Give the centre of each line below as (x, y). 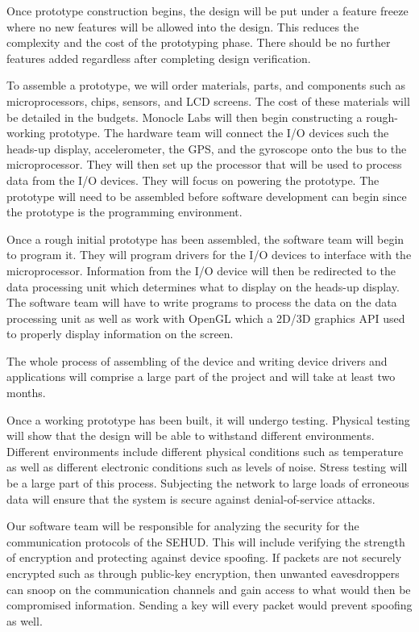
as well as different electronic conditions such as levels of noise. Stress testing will (207, 467)
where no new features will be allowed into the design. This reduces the (183, 26)
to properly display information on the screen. (120, 334)
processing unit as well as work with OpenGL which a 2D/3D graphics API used (206, 318)
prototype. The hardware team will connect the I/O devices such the (219, 133)
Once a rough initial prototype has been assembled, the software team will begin (205, 239)
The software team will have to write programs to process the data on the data (202, 302)
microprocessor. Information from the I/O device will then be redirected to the (201, 270)
